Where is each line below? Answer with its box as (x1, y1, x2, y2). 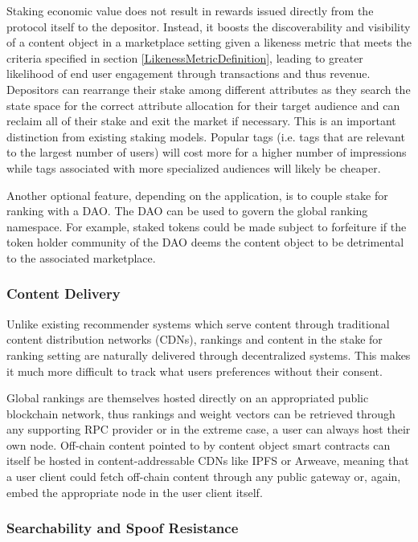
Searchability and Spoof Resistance (6, 518, 239, 538)
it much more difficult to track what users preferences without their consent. (6, 362, 383, 379)
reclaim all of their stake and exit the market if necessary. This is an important (6, 112, 396, 129)
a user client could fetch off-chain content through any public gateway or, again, (6, 468, 401, 485)
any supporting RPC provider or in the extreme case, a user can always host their (6, 421, 411, 438)
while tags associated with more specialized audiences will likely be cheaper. (6, 159, 381, 176)
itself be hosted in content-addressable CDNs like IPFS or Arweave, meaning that (6, 452, 409, 469)
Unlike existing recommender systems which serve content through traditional (6, 315, 390, 332)
